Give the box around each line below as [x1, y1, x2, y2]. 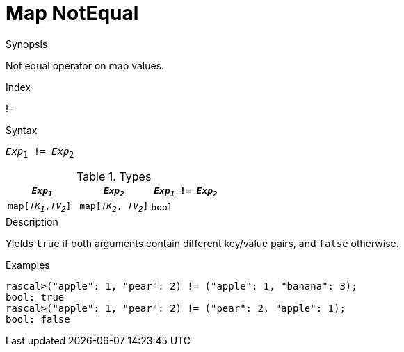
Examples [6, 258, 50, 271]
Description [6, 215, 58, 228]
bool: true [6, 291, 65, 303]
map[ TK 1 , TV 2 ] [8, 201, 72, 214]
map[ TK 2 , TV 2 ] [79, 201, 149, 214]
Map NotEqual [6, 1, 139, 25]
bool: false [6, 313, 70, 325]
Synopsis [6, 37, 48, 50]
